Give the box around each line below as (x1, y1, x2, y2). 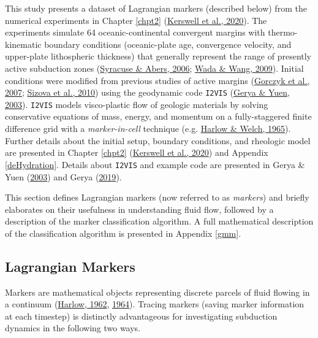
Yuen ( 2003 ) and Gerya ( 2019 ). (5, 170, 122, 183)
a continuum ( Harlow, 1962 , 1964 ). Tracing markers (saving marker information (5, 298, 305, 310)
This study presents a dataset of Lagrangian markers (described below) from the (5, 2, 307, 14)
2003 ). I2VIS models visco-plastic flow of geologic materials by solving (5, 98, 268, 110)
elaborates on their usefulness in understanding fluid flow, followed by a (5, 202, 274, 215)
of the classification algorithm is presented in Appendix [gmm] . (5, 226, 241, 239)
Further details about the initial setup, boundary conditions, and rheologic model (5, 134, 311, 147)
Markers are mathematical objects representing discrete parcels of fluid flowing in (5, 285, 310, 298)
